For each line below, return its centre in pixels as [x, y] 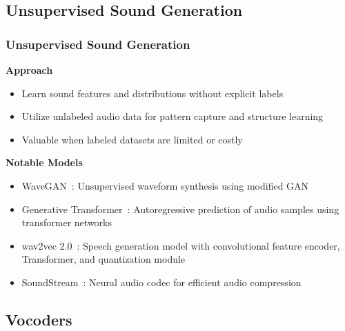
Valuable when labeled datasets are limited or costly [132, 139]
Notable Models [44, 162]
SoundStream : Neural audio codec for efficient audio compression [161, 282]
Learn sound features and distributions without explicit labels [152, 93]
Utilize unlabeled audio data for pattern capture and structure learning [172, 116]
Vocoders [39, 319]
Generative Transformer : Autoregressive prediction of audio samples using [180, 209]
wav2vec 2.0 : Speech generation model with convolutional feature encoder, [181, 245]
